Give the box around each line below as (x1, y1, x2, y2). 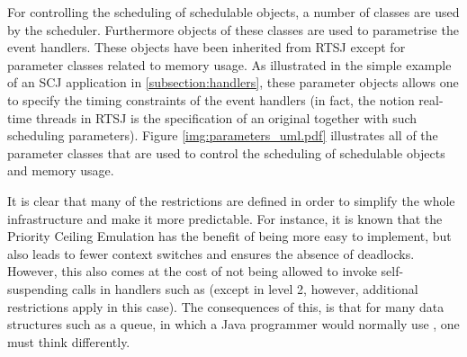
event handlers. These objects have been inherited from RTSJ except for (7, 38, 406, 57)
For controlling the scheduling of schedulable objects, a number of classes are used (7, 3, 460, 21)
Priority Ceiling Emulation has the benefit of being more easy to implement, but (7, 227, 452, 245)
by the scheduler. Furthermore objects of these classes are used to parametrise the (7, 20, 459, 39)
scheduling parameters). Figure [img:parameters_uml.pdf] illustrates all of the (7, 126, 438, 145)
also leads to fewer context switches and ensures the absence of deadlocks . (7, 244, 415, 263)
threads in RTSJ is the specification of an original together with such (35, 108, 418, 127)
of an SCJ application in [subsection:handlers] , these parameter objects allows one (7, 73, 459, 92)
